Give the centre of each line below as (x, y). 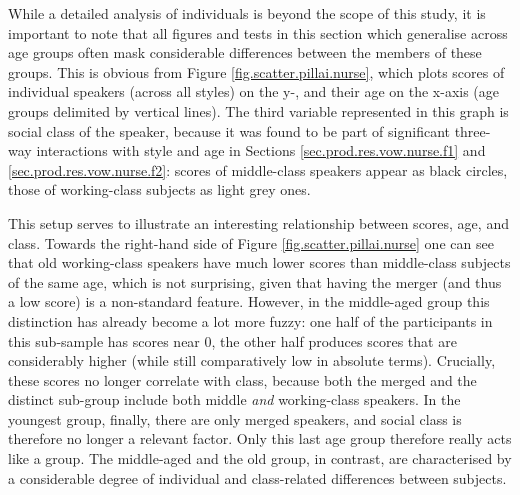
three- (472, 130)
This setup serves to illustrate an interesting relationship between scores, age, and (258, 222)
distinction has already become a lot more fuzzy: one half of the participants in (250, 320)
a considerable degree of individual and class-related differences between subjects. (257, 477)
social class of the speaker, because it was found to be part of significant (229, 130)
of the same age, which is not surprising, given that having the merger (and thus (255, 281)
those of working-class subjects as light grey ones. (159, 189)
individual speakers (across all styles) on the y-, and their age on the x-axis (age (254, 91)
